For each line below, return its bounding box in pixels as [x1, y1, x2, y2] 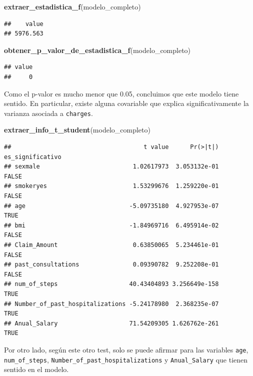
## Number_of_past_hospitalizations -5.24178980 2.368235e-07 [4, 300, 219, 307]
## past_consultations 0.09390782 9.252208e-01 [4, 261, 219, 268]
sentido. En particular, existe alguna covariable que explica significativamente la [4, 98, 249, 108]
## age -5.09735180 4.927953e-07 [4, 202, 219, 209]
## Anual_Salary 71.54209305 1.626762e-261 [4, 319, 219, 327]
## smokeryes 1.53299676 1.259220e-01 [4, 182, 219, 190]
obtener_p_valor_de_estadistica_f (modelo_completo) [4, 44, 191, 55]
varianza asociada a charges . [4, 107, 93, 118]
